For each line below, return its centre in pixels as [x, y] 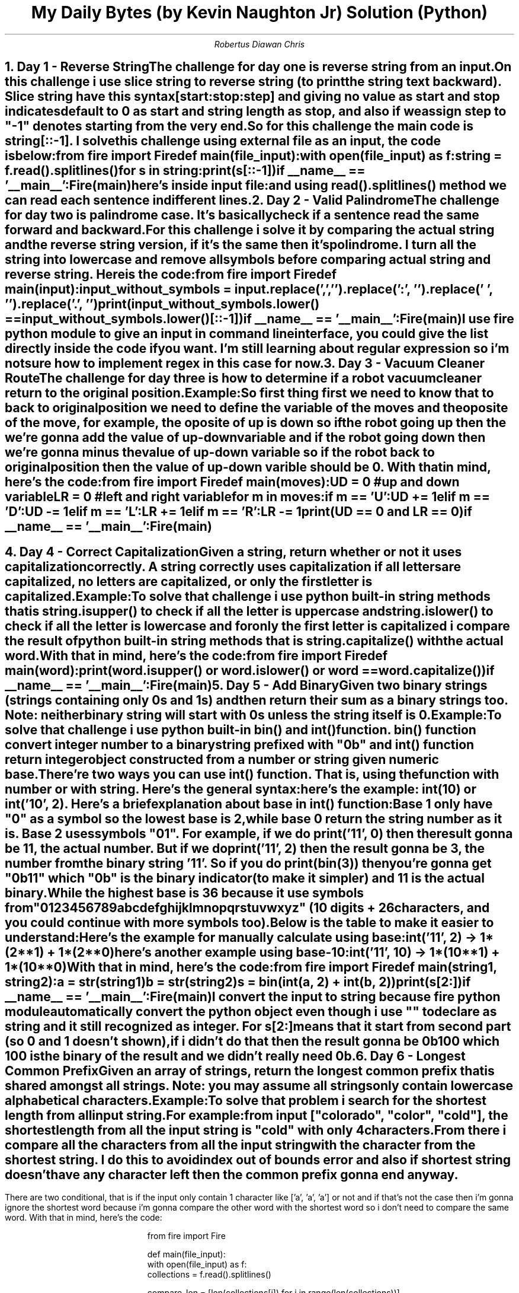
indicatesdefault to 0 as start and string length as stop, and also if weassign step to [256, 112]
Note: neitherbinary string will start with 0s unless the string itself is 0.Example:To [253, 715]
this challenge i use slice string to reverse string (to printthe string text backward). [253, 82]
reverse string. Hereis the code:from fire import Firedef [171, 275]
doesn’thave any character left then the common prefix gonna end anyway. [232, 1174]
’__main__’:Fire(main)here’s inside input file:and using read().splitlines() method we [256, 186]
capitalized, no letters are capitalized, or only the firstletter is [189, 581]
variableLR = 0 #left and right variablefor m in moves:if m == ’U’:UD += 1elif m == [248, 497]
